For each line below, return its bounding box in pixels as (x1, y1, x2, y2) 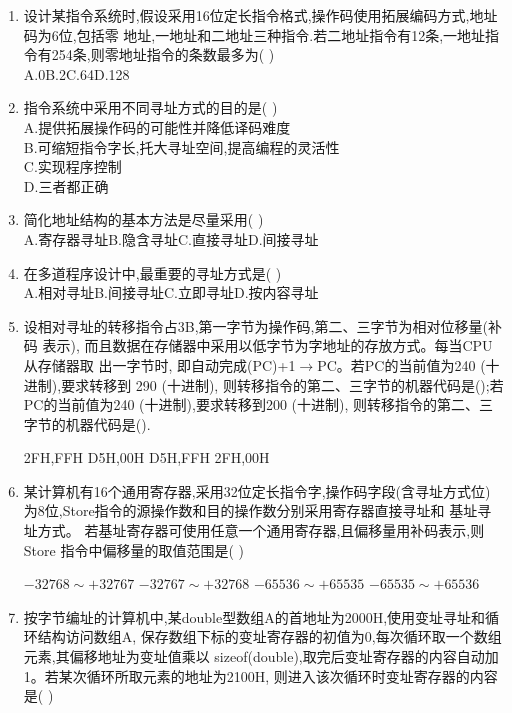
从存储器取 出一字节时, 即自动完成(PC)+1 (23, 354, 296, 375)
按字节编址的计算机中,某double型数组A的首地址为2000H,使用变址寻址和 (23, 606, 486, 627)
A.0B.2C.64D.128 (23, 63, 130, 84)
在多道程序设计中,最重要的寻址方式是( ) (23, 262, 282, 283)
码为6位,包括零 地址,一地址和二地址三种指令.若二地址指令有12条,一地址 (23, 24, 486, 45)
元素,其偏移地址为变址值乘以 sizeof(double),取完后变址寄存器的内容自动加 (23, 646, 499, 667)
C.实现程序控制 (23, 156, 122, 177)
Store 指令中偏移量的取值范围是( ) (23, 539, 244, 560)
